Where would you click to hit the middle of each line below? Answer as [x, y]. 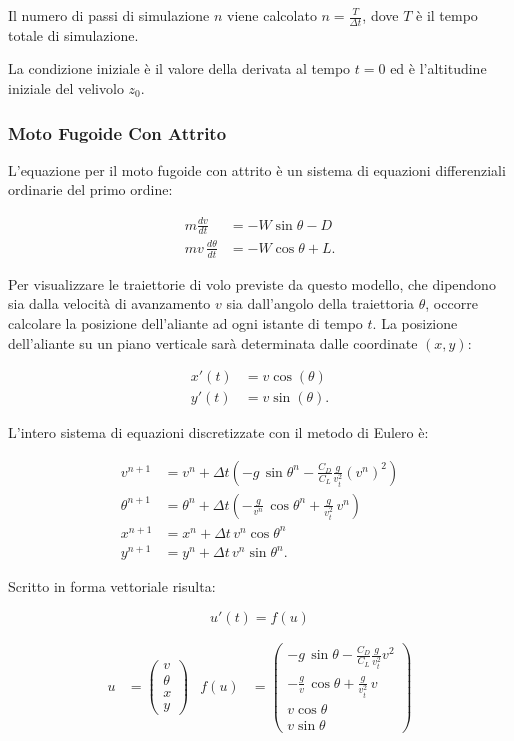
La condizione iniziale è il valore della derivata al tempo [179, 68]
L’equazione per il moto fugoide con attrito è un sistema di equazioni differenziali [257, 169]
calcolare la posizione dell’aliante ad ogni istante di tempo [185, 322]
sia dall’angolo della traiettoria [320, 303]
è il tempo [447, 15]
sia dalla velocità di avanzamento [109, 303]
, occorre [451, 303]
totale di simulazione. [73, 34]
